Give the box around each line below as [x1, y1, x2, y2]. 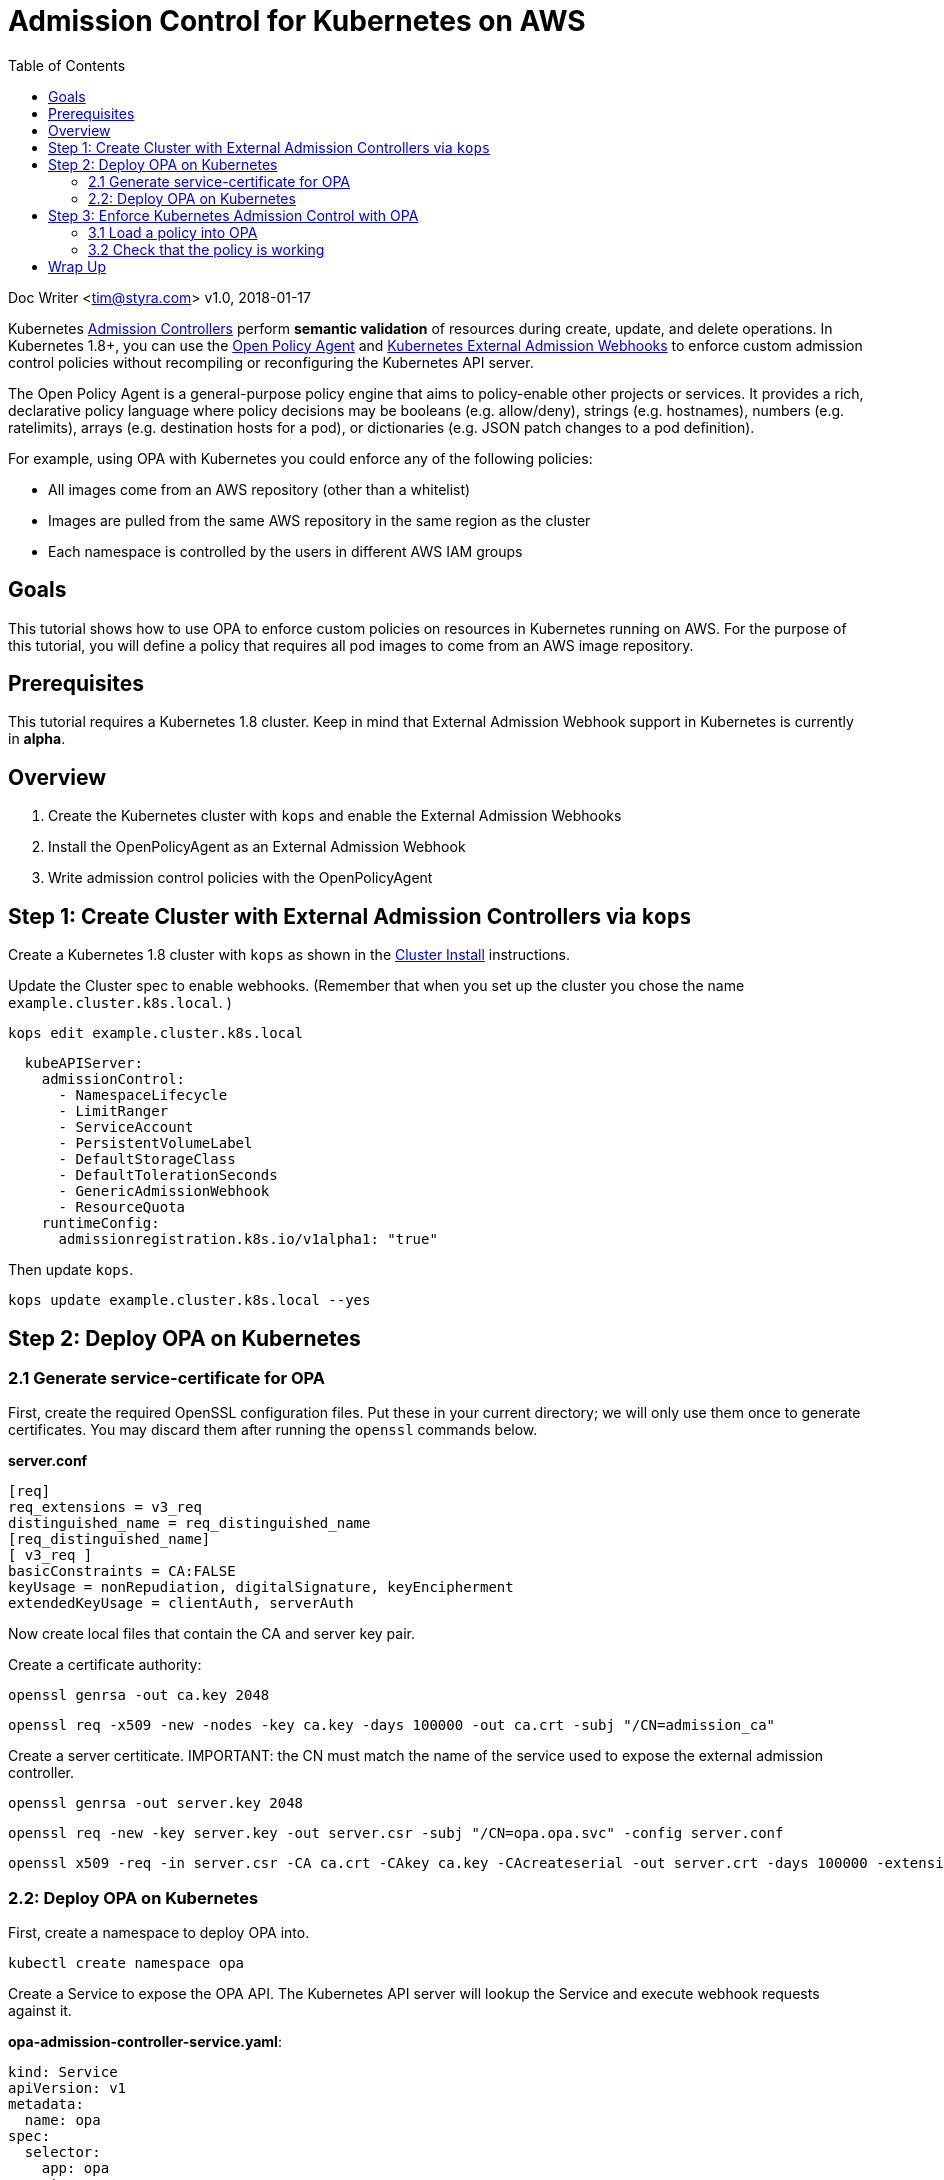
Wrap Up [48, 257, 106, 275]
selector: [24, 2144, 101, 2161]
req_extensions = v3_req [8, 1499, 202, 1516]
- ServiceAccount [58, 1119, 194, 1136]
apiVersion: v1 [8, 2080, 127, 2097]
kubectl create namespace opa [8, 1955, 245, 1972]
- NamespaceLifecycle [58, 1087, 228, 1104]
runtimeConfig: [41, 1215, 160, 1232]
